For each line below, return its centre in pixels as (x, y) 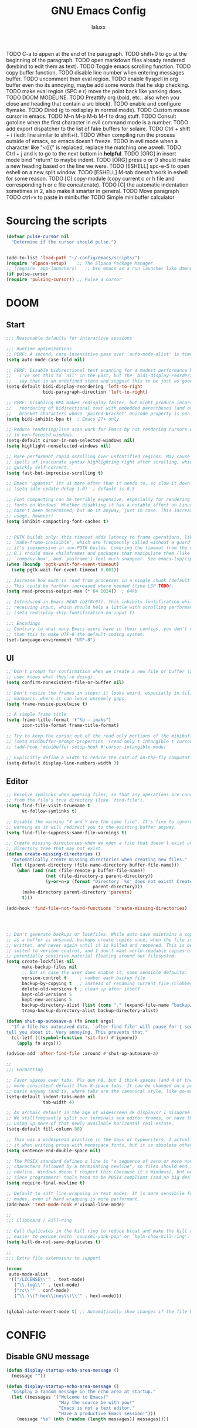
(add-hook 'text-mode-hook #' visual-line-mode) (65, 1204)
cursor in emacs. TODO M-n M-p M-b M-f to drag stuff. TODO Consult (91, 116)
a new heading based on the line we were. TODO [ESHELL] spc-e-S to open (98, 166)
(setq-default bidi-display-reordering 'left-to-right (74, 387)
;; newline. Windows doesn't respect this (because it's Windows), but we (99, 1172)
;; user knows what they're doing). (51, 677)
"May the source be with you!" (96, 1403)
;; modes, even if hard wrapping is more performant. (73, 1199)
